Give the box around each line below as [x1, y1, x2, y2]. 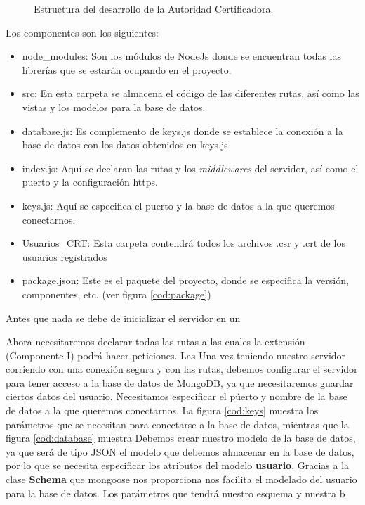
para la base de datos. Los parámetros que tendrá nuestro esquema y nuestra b [6, 485, 345, 500]
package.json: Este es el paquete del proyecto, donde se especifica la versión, [22, 273, 349, 288]
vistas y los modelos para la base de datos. [22, 99, 206, 114]
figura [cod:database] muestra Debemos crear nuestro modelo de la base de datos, [6, 430, 356, 445]
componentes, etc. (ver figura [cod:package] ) [22, 286, 211, 301]
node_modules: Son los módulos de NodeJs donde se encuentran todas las [22, 49, 342, 63]
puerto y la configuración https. [22, 174, 158, 189]
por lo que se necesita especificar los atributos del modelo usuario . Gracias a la [6, 458, 350, 473]
